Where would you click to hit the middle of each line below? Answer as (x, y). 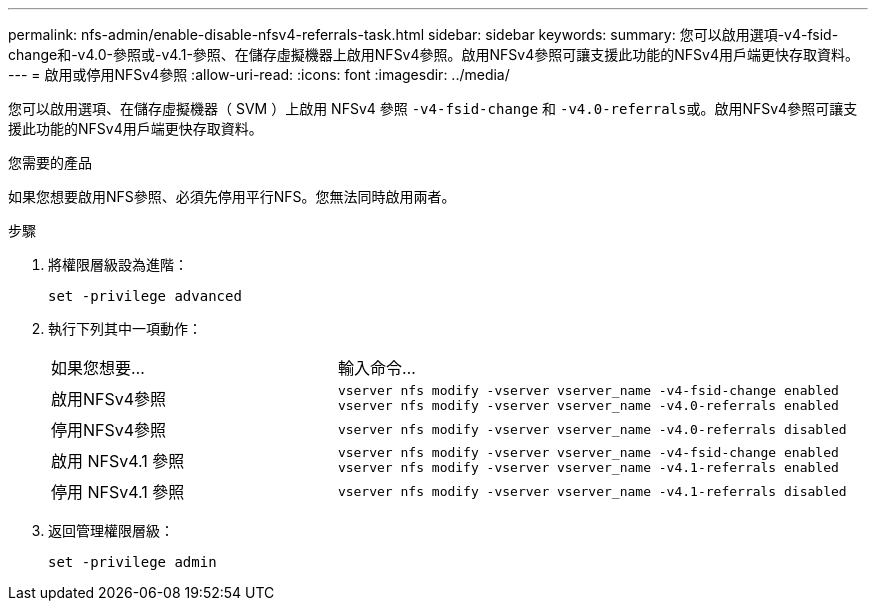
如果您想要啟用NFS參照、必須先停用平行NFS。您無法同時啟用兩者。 (232, 196)
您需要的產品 (50, 162)
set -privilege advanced (145, 296)
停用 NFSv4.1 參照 (118, 492)
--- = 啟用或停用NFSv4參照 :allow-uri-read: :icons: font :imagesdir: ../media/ (259, 74)
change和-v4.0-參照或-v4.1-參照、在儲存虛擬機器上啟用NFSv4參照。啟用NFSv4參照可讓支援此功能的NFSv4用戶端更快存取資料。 (433, 54)
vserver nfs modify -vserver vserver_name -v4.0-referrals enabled (588, 405)
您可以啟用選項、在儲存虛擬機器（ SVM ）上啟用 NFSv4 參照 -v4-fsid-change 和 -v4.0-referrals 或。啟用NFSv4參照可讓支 (433, 108)
